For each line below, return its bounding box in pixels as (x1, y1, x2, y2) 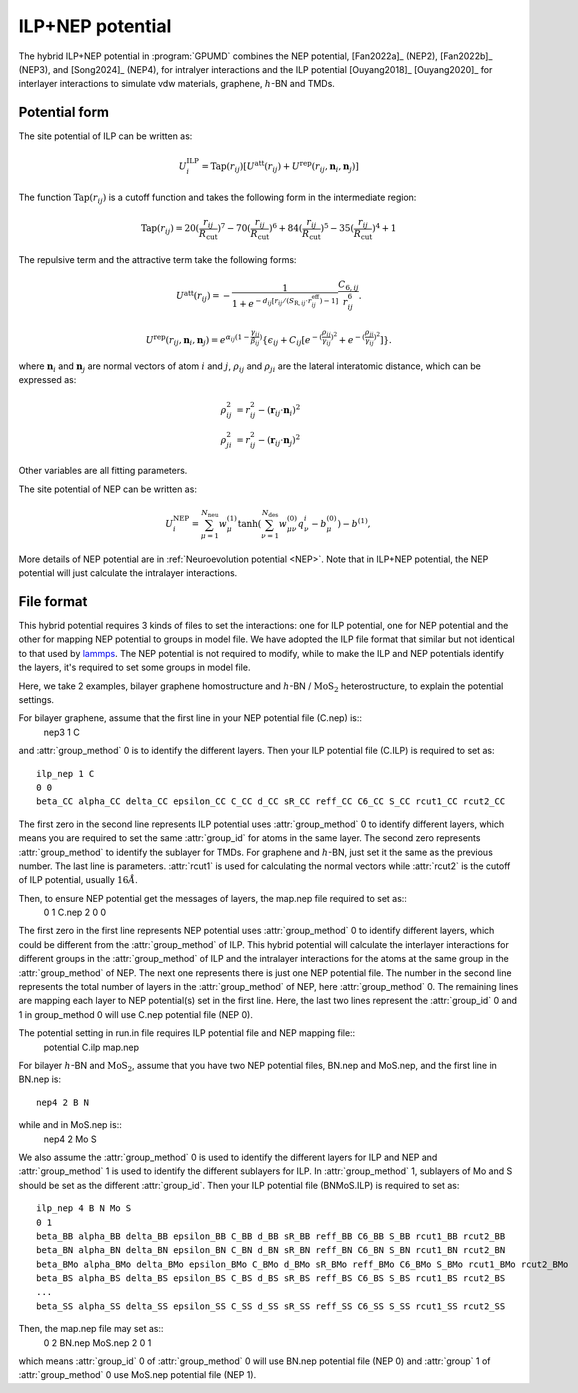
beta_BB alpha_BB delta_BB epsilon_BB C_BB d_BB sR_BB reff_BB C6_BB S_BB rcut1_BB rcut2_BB (36, 1230, 506, 1242)
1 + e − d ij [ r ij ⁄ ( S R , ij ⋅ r (231, 296, 312, 309)
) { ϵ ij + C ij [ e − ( (259, 332, 323, 347)
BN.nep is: (18, 1073, 62, 1085)
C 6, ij (338, 279, 359, 293)
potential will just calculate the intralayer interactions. (18, 567, 238, 579)
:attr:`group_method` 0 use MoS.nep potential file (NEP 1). (18, 1369, 257, 1381)
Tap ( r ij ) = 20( (140, 223, 200, 237)
